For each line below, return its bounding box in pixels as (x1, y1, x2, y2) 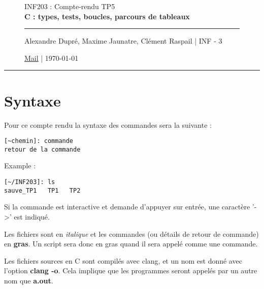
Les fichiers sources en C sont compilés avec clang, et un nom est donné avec (4, 255, 242, 266)
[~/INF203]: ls (4, 178, 55, 186)
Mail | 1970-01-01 (24, 52, 79, 63)
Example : (4, 160, 36, 171)
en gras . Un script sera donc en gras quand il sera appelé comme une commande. (4, 238, 258, 249)
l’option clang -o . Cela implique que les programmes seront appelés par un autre (4, 265, 257, 276)
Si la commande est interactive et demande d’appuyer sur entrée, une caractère (4, 201, 250, 212)
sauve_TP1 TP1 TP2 (4, 187, 81, 194)
